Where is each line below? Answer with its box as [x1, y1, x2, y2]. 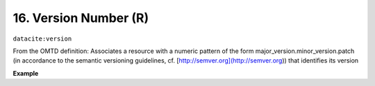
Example [12, 69, 39, 77]
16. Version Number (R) [12, 10, 149, 25]
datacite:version [12, 34, 72, 43]
